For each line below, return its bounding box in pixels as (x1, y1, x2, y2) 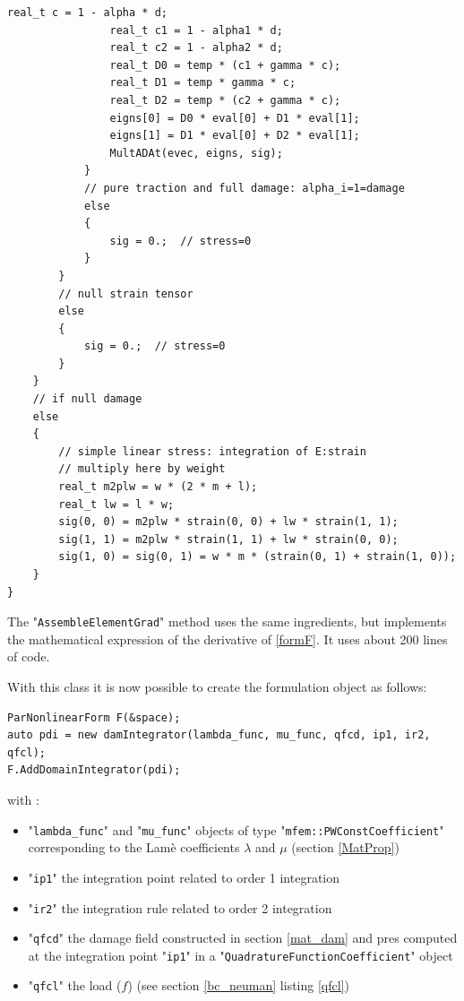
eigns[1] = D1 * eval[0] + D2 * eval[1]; (109, 129, 360, 142)
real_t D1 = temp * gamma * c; (109, 76, 296, 90)
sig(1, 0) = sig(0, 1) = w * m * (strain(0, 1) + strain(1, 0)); (58, 550, 457, 564)
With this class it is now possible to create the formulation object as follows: (7, 677, 427, 696)
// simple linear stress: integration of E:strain (58, 444, 366, 458)
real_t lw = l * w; (58, 497, 175, 511)
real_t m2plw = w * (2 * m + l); (58, 480, 258, 494)
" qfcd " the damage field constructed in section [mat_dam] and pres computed (28, 928, 458, 947)
